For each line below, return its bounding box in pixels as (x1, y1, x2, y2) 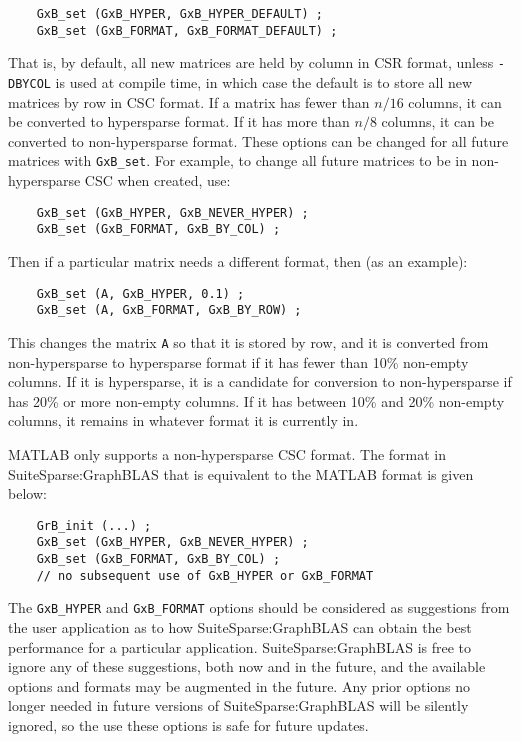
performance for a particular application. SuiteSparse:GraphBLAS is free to (8, 636, 472, 657)
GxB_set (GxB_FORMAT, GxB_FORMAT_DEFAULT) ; (36, 23, 338, 38)
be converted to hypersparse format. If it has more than (8, 111, 350, 132)
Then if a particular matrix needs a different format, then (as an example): (8, 250, 468, 271)
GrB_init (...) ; (36, 518, 152, 533)
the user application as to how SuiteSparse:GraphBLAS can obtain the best (8, 616, 472, 637)
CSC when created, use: (84, 170, 231, 191)
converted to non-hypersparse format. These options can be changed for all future (8, 130, 509, 151)
